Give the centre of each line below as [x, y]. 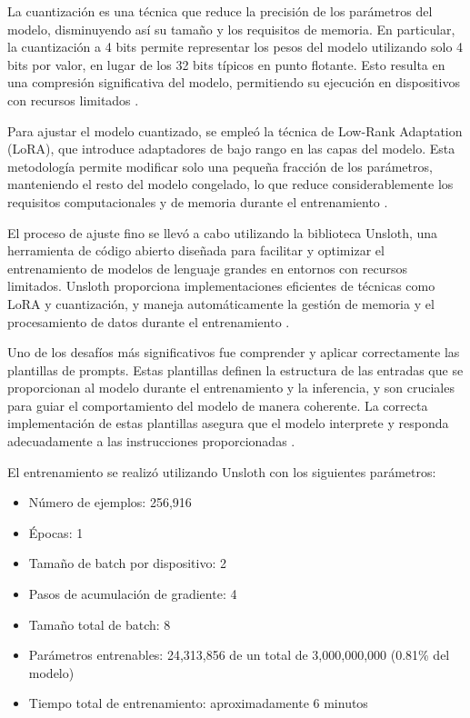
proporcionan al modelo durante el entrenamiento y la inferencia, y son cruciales [231, 388]
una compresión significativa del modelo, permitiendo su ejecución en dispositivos [234, 82]
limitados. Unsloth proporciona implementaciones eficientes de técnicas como [221, 286]
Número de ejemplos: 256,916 [110, 502]
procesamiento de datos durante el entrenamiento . [149, 321]
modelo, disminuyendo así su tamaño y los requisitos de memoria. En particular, [231, 29]
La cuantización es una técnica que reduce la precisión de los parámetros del [220, 11]
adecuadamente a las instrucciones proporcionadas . [151, 441]
